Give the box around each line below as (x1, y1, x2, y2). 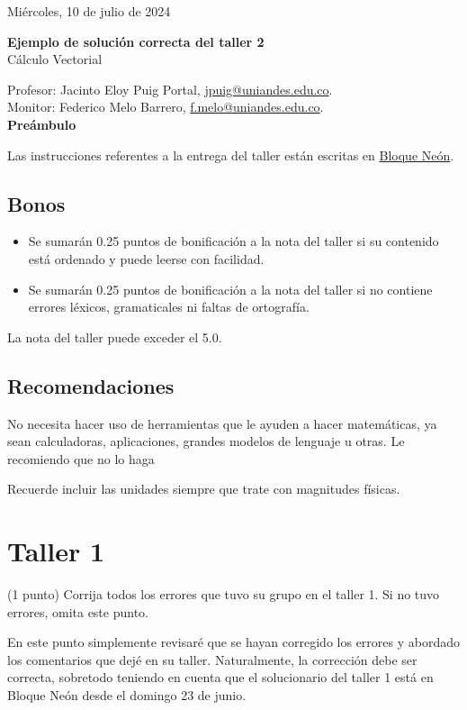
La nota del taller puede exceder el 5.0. (7, 327, 222, 346)
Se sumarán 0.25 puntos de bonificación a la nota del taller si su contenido (28, 232, 439, 250)
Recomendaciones (7, 371, 175, 399)
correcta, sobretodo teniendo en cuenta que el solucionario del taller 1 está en (7, 668, 434, 687)
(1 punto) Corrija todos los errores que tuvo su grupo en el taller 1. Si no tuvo (7, 585, 440, 604)
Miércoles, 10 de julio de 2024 (7, 2, 171, 20)
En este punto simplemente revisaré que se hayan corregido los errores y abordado (7, 633, 460, 651)
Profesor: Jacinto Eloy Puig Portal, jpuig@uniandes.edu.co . (7, 79, 333, 98)
